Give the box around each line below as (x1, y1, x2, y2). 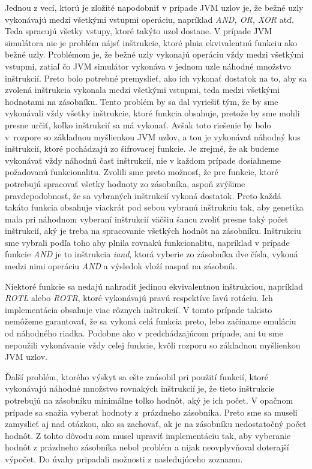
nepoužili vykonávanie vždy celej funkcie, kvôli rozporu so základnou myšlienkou (5, 338, 301, 351)
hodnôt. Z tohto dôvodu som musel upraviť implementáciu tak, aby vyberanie (5, 429, 291, 441)
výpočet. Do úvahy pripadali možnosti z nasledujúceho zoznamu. (5, 452, 243, 465)
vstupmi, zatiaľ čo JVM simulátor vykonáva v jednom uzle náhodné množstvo (5, 59, 291, 72)
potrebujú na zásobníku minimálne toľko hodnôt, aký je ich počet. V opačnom (5, 394, 293, 406)
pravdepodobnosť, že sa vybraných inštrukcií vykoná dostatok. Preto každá (5, 189, 281, 202)
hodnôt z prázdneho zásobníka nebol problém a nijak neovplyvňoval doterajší (5, 441, 289, 453)
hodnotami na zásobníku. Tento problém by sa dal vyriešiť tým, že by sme (5, 95, 278, 107)
